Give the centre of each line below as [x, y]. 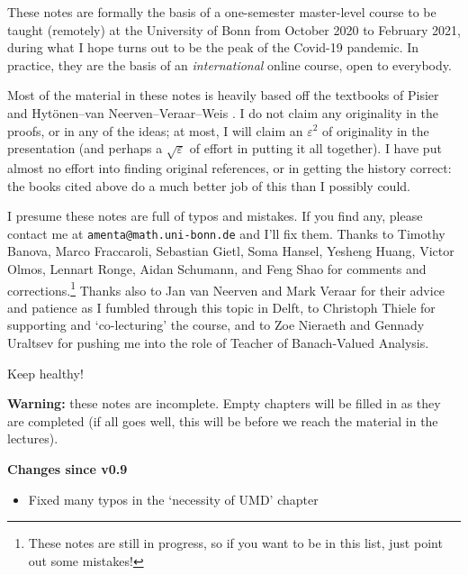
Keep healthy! [45, 373]
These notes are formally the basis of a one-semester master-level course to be [222, 12]
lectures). [33, 438]
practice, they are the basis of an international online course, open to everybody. [229, 64]
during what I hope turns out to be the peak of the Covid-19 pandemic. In [213, 47]
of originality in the [376, 130]
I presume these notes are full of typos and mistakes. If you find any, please [215, 216]
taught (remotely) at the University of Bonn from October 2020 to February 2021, [234, 29]
